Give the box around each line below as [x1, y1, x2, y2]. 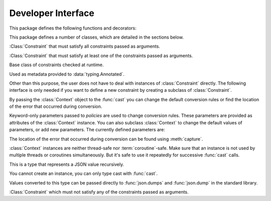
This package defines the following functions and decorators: [9, 25, 137, 31]
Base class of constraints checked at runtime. [9, 62, 104, 68]
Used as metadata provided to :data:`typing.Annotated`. [9, 71, 125, 77]
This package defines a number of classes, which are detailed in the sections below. [9, 34, 184, 40]
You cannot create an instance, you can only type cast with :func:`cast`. [9, 170, 158, 176]
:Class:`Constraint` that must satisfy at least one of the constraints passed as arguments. [9, 53, 193, 59]
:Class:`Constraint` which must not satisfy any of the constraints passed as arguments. [9, 188, 189, 195]
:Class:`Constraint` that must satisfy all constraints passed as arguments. [9, 43, 161, 50]
